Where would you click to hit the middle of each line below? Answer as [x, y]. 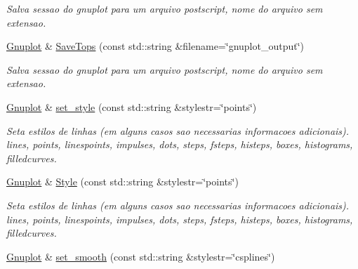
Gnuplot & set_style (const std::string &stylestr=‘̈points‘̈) [132, 106]
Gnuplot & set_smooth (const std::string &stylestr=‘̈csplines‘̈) [141, 256]
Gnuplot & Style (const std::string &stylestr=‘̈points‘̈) [122, 182]
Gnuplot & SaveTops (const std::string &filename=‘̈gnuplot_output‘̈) [155, 46]
